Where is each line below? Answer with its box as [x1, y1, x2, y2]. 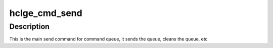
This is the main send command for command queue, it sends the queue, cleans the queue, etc [9, 36, 208, 42]
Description [9, 22, 50, 31]
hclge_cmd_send [9, 7, 83, 18]
